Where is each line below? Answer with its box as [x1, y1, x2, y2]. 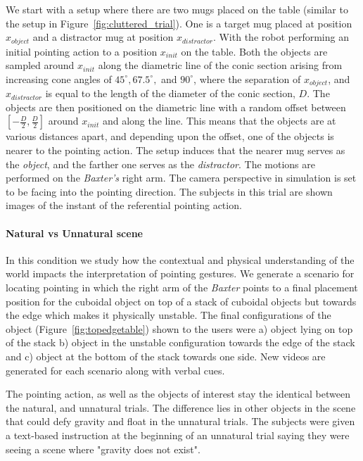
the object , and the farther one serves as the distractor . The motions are [6, 156, 315, 171]
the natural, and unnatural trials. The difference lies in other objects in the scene [6, 400, 356, 415]
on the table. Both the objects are [181, 44, 328, 58]
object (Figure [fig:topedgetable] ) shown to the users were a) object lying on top [6, 321, 353, 336]
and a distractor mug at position [32, 30, 174, 44]
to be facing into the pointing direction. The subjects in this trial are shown [6, 184, 333, 198]
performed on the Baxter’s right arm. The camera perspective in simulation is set [6, 170, 357, 185]
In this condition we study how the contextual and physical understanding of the [6, 252, 355, 267]
